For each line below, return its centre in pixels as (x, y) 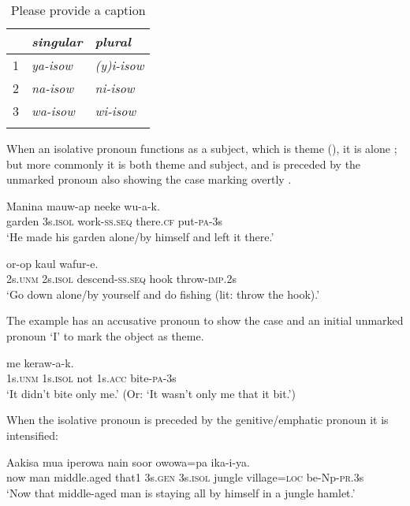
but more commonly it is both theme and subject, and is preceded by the (184, 164)
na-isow (53, 88)
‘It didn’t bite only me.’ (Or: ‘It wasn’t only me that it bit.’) (151, 393)
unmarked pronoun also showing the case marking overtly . (149, 179)
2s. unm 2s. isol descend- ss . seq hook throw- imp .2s (121, 279)
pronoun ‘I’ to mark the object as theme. (105, 335)
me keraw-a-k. (40, 362)
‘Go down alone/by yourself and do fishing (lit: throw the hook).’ (163, 294)
